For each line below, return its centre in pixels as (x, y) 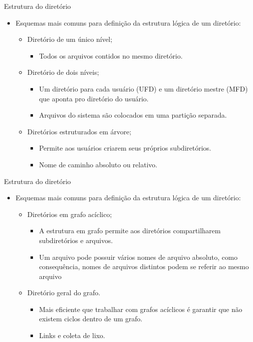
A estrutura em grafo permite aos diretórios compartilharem (130, 231)
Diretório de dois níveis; (63, 72)
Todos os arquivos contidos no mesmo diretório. (111, 55)
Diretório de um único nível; (70, 39)
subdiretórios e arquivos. (76, 240)
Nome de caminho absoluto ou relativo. (98, 164)
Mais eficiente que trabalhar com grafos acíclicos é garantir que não (141, 309)
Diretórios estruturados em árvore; (79, 131)
